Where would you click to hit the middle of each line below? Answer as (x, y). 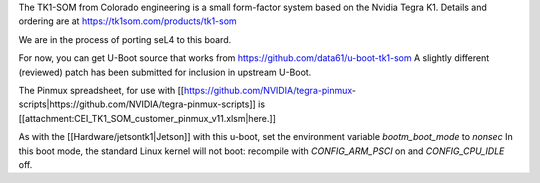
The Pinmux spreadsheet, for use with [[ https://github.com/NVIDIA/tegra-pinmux (185, 90)
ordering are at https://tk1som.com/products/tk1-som (127, 21)
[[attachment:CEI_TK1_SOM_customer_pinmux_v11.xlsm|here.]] (147, 118)
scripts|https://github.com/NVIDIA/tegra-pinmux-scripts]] (137, 104)
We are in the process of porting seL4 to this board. (125, 39)
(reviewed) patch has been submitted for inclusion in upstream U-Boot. (165, 72)
